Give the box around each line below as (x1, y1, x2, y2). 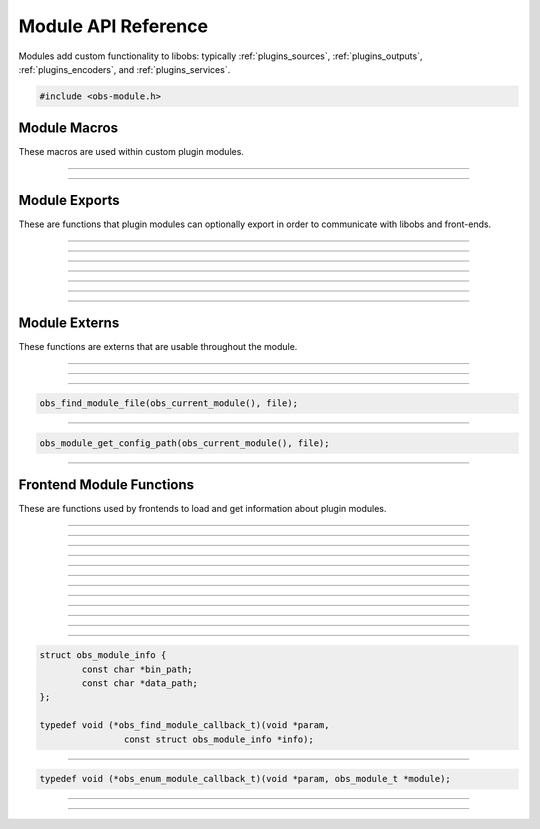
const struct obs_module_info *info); (123, 733, 314, 745)
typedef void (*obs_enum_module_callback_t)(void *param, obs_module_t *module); (39, 773, 452, 785)
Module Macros (18, 120, 119, 137)
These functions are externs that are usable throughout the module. (18, 341, 298, 353)
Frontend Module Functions (18, 476, 195, 494)
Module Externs (18, 315, 120, 332)
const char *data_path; (81, 678, 199, 689)
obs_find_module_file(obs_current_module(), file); (39, 398, 299, 409)
